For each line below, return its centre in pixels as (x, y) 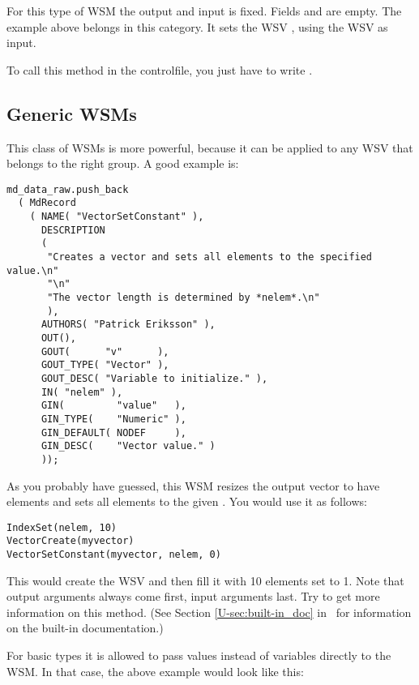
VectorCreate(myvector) (71, 541)
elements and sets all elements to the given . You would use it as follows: (187, 501)
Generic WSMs (72, 113)
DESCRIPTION (73, 230)
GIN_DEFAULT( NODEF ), (113, 432)
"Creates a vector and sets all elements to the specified (210, 257)
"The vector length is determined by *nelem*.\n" (184, 298)
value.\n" (33, 270)
